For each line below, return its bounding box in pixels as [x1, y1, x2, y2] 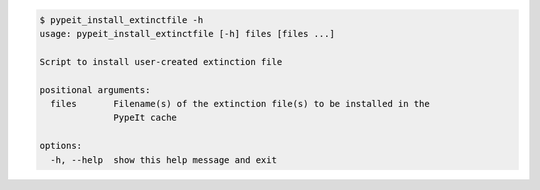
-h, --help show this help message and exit [50, 154, 277, 165]
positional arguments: [39, 84, 151, 95]
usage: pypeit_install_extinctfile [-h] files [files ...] [39, 28, 335, 39]
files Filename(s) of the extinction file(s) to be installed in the [50, 98, 430, 109]
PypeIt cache [113, 112, 177, 124]
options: [39, 140, 83, 152]
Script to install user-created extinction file [39, 56, 283, 67]
